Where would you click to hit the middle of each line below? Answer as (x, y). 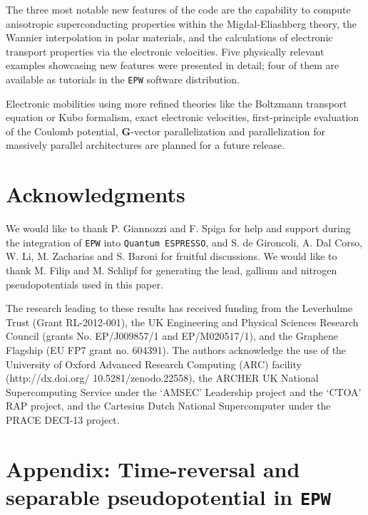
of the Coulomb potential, (62, 131)
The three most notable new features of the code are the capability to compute (178, 9)
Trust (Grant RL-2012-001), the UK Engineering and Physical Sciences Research (182, 322)
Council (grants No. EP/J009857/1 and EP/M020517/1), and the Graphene (172, 336)
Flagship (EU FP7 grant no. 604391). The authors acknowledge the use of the (176, 349)
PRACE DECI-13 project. (63, 419)
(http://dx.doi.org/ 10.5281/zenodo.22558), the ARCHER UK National (162, 378)
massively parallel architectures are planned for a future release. (145, 145)
